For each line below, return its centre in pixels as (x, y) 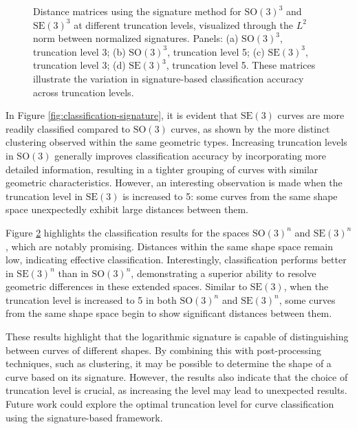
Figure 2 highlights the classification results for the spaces (128, 232)
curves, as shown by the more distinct (250, 128)
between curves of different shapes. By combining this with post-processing (163, 350)
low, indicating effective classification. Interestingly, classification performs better (176, 260)
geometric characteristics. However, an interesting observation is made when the (174, 183)
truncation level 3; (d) (79, 65)
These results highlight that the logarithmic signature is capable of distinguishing (177, 337)
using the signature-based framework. (84, 417)
